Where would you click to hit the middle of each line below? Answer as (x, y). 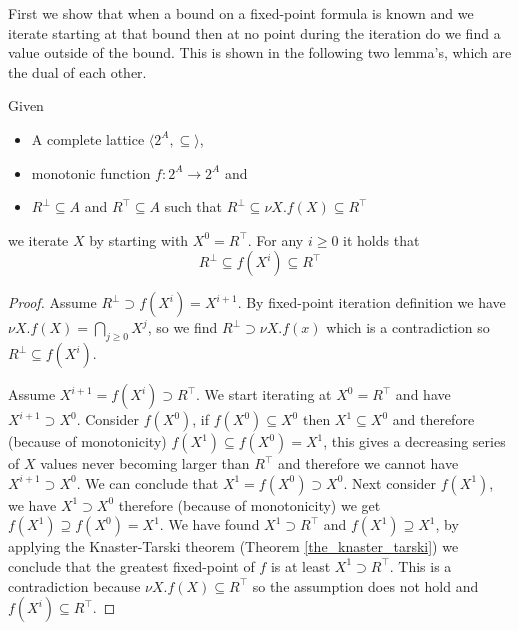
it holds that (381, 239)
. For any (275, 239)
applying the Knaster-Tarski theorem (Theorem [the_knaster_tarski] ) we (233, 546)
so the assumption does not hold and (365, 585)
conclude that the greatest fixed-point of (131, 565)
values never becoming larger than (145, 463)
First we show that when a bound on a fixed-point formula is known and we (241, 13)
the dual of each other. (77, 71)
